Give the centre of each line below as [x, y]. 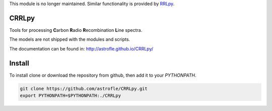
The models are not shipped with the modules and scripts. [70, 39]
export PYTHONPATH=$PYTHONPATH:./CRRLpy [70, 95]
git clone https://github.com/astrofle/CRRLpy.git [84, 89]
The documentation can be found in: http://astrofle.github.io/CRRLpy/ [81, 48]
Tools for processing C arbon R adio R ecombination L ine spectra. [76, 30]
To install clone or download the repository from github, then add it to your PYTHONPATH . [103, 75]
